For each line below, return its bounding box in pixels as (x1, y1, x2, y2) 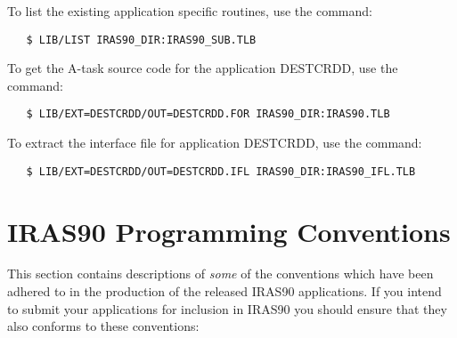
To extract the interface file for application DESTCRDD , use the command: (7, 133, 422, 152)
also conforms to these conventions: (7, 317, 200, 335)
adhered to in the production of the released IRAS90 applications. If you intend (7, 282, 442, 301)
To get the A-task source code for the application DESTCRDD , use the (7, 59, 398, 77)
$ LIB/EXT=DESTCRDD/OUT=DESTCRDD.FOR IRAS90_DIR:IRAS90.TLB (26, 108, 390, 121)
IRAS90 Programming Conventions (7, 213, 451, 249)
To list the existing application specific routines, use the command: (7, 2, 372, 20)
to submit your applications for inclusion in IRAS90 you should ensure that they (7, 299, 447, 318)
